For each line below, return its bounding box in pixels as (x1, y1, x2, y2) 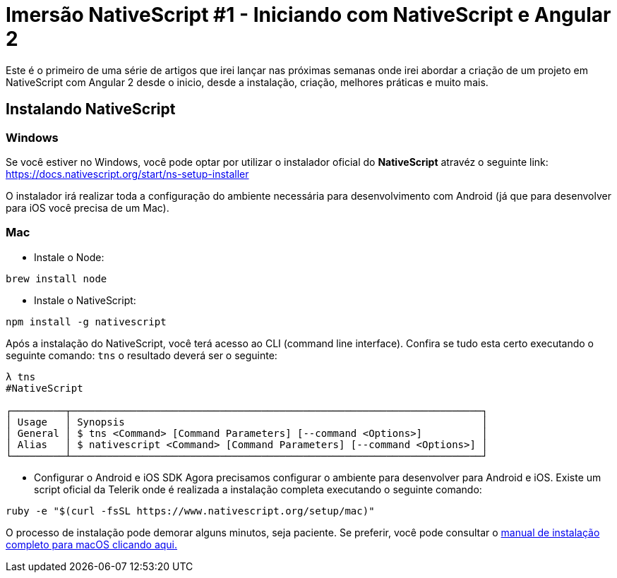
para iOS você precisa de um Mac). (6, 201, 169, 214)
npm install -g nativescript (6, 315, 167, 327)
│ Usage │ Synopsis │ (6, 416, 488, 428)
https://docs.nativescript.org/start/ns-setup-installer (6, 167, 249, 180)
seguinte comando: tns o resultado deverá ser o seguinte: (6, 349, 277, 361)
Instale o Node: (34, 251, 104, 263)
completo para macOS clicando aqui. (6, 538, 178, 550)
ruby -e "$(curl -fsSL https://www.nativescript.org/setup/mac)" (6, 505, 375, 517)
